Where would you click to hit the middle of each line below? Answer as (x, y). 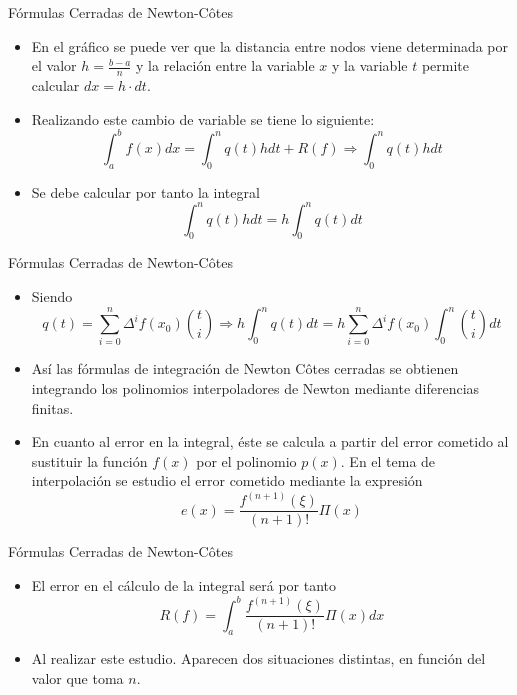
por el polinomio (246, 460)
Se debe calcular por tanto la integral (145, 191)
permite (445, 65)
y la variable (370, 65)
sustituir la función (89, 460)
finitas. (52, 407)
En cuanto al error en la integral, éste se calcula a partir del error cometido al (270, 441)
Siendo (52, 295)
